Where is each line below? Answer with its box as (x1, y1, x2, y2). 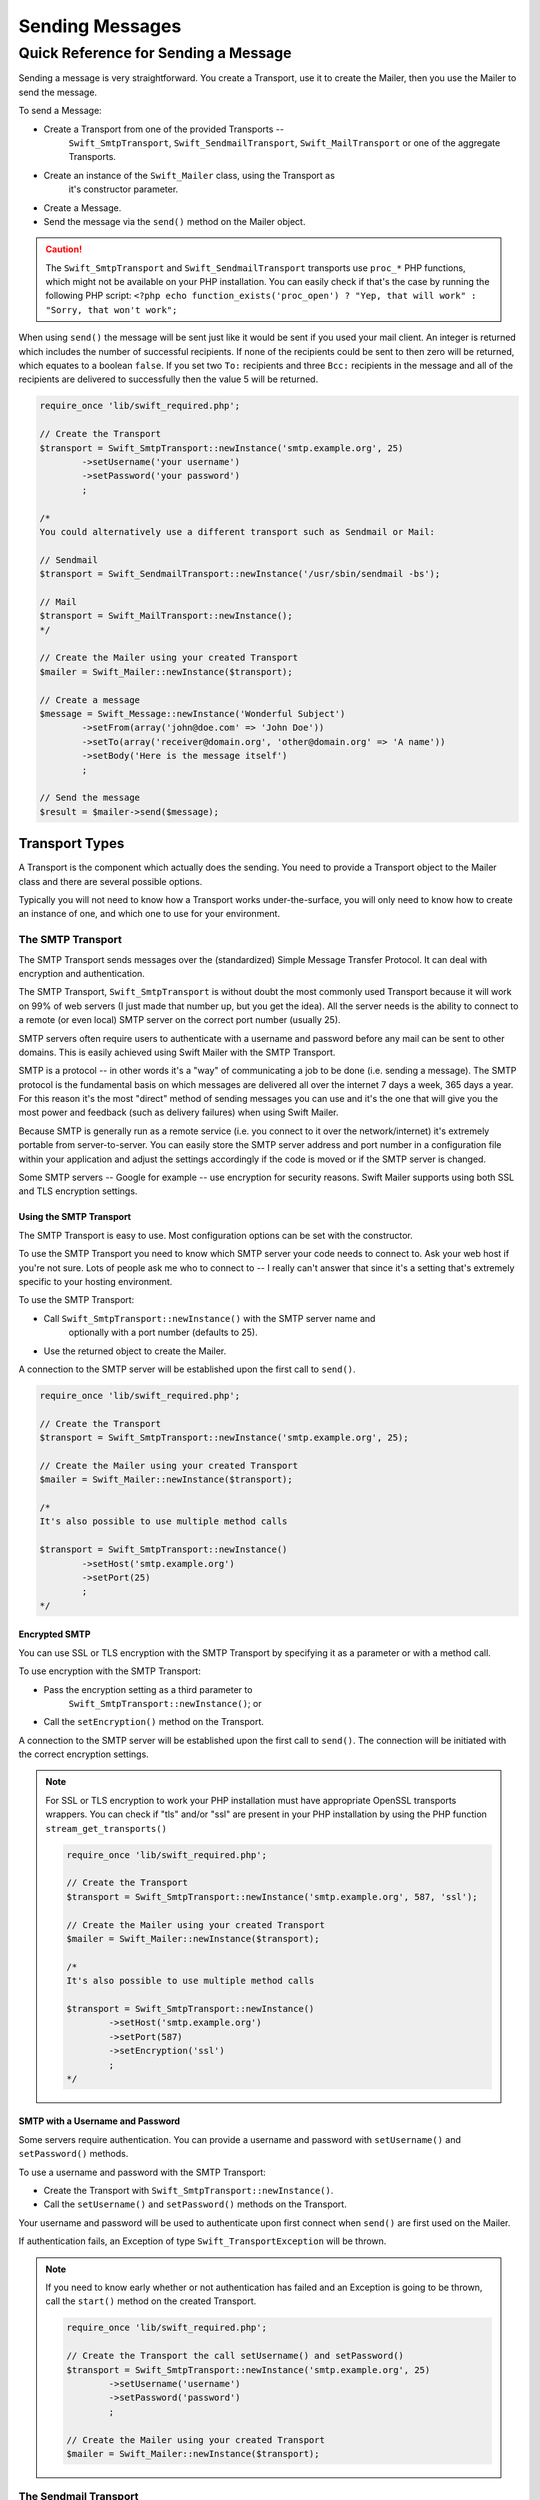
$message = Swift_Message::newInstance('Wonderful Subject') (39, 708, 346, 719)
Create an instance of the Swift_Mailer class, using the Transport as (43, 169, 335, 181)
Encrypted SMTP (18, 1628, 91, 1640)
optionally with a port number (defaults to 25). (68, 1326, 259, 1339)
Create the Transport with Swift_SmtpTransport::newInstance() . (43, 2185, 334, 2197)
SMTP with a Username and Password (18, 2115, 180, 2127)
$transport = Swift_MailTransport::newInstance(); (39, 610, 294, 622)
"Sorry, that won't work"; (45, 304, 178, 315)
